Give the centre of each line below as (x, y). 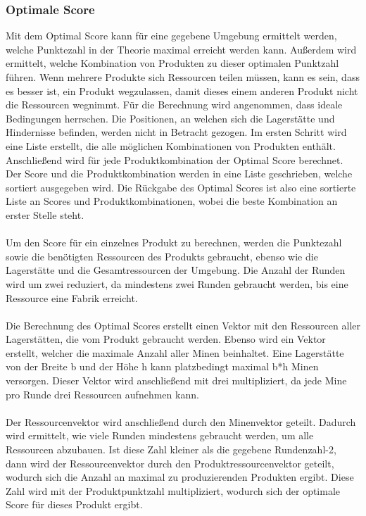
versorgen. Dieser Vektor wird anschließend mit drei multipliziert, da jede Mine (176, 380)
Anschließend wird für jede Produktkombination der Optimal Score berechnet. (175, 159)
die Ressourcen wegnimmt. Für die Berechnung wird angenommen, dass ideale (174, 105)
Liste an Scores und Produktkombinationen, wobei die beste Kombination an (172, 201)
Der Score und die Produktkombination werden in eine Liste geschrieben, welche (179, 174)
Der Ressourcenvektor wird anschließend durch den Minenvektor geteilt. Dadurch (181, 421)
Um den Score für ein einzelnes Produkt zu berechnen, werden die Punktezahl (174, 243)
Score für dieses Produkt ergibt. (74, 504)
